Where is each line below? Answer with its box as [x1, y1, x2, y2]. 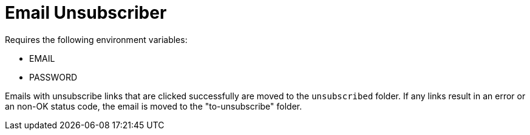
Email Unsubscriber [5, 2, 167, 23]
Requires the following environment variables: [5, 34, 188, 45]
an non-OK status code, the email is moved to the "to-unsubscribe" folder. [5, 100, 302, 111]
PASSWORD [29, 71, 78, 82]
